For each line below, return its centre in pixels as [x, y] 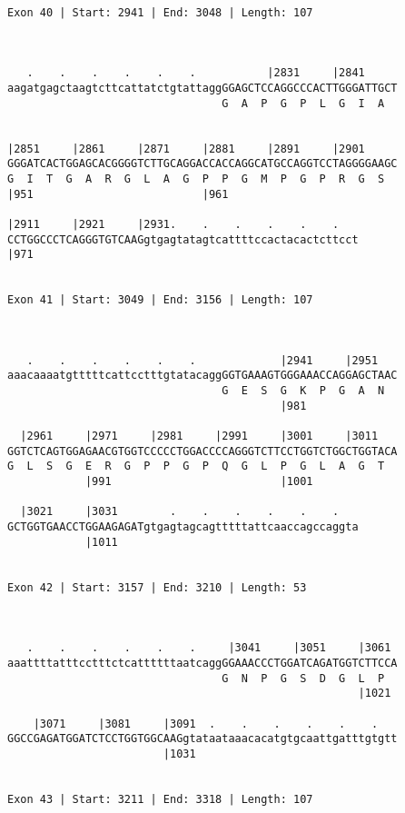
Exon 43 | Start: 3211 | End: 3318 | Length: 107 [160, 799]
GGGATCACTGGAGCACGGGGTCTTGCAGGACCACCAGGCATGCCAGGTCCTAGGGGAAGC [202, 164]
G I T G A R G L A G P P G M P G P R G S [196, 178]
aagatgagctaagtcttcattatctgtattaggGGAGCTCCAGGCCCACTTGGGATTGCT [202, 88]
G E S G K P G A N [303, 391]
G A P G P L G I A [303, 103]
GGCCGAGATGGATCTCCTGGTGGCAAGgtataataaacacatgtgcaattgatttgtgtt [202, 739]
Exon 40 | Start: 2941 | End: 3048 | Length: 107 [160, 12]
